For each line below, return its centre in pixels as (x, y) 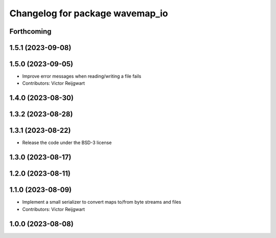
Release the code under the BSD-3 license (67, 142)
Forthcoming (30, 31)
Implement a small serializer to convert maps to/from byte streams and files (102, 202)
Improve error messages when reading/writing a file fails (82, 76)
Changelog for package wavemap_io (89, 13)
